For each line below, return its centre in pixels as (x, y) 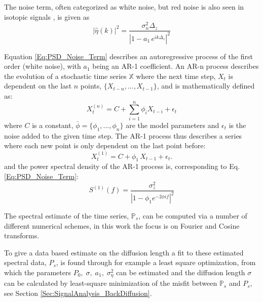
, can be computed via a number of (193, 216)
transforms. (22, 235)
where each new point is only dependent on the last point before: (105, 145)
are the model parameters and (173, 125)
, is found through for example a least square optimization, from (156, 262)
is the (237, 125)
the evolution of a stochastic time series (65, 76)
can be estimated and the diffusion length (181, 272)
